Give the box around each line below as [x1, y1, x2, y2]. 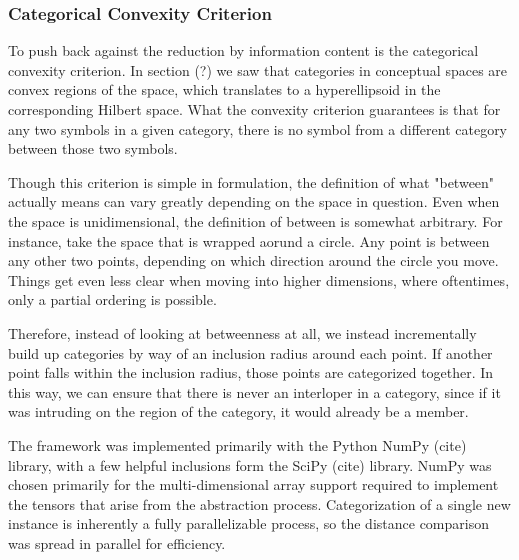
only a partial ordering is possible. [8, 289, 217, 310]
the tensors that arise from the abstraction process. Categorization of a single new [8, 493, 511, 514]
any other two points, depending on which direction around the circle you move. [8, 250, 499, 271]
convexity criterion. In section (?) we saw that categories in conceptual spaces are [8, 59, 508, 80]
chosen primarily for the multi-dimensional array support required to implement [8, 474, 499, 495]
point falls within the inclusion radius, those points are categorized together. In [8, 362, 494, 383]
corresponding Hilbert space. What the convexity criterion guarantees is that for [8, 99, 501, 119]
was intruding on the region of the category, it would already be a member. [8, 401, 469, 422]
